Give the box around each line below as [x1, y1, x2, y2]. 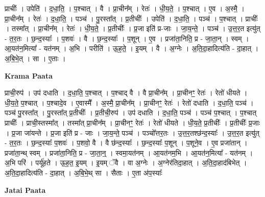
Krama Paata [5, 70, 53, 81]
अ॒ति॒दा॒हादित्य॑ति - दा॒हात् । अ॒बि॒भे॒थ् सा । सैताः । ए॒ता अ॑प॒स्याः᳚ [5, 167, 162, 178]
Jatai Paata [5, 184, 46, 195]
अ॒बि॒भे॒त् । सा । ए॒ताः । [5, 53, 66, 63]
